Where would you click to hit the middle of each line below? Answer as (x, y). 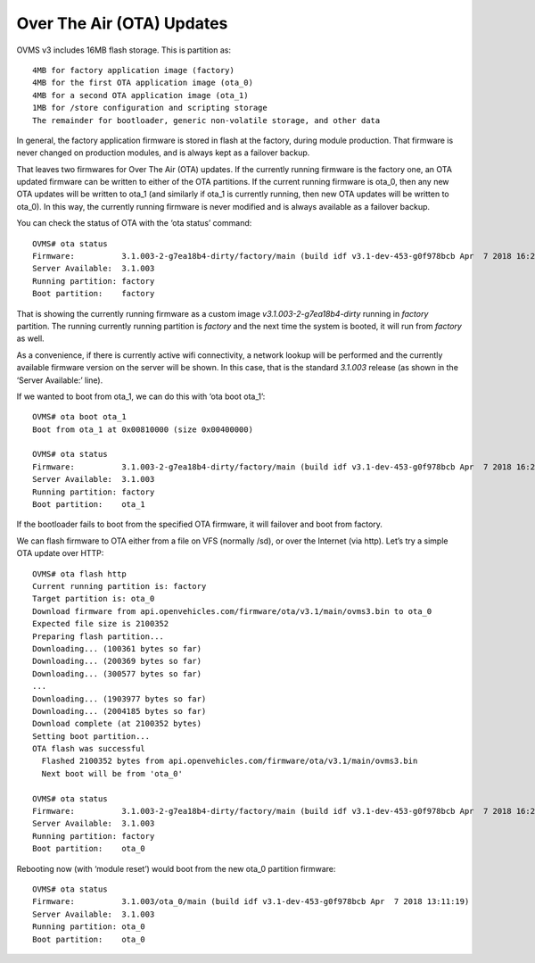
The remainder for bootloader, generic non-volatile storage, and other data (206, 120)
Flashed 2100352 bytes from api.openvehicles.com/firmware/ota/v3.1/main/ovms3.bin (230, 761)
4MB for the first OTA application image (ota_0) (143, 83)
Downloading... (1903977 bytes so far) (119, 699)
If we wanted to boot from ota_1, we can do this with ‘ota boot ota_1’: (141, 396)
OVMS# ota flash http (79, 574)
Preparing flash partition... (99, 636)
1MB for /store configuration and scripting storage (150, 108)
